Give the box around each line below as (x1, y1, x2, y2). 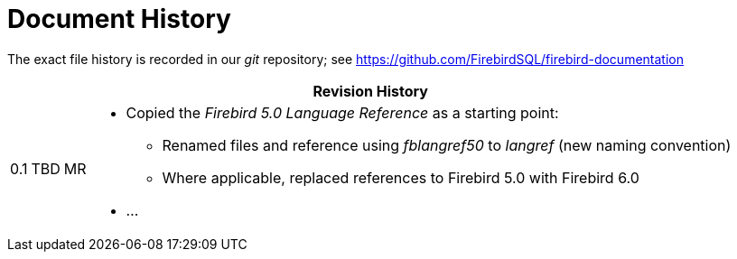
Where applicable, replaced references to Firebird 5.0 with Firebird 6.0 (162, 168, 639, 187)
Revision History (313, 81, 428, 100)
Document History (7, 4, 231, 34)
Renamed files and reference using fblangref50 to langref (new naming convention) (162, 135, 732, 154)
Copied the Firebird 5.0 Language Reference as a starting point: (126, 103, 559, 122)
